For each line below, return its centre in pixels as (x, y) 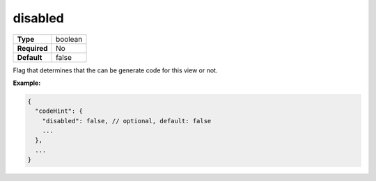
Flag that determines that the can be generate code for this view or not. (115, 70)
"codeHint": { (59, 111)
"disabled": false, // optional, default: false (127, 121)
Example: (27, 83)
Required (32, 48)
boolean (69, 39)
